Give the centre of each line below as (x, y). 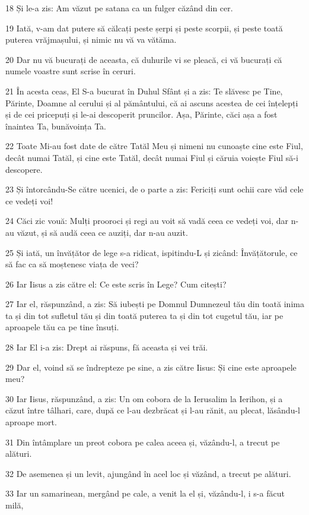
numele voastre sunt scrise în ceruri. (71, 71)
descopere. (24, 169)
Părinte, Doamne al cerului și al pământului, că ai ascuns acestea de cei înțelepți (152, 102)
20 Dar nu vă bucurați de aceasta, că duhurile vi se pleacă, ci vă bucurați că (144, 59)
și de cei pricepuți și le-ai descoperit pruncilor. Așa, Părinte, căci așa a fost (141, 114)
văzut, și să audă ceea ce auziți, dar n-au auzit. (102, 232)
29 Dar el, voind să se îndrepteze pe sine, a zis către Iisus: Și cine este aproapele (151, 367)
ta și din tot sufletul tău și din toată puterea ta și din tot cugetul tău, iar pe (144, 315)
